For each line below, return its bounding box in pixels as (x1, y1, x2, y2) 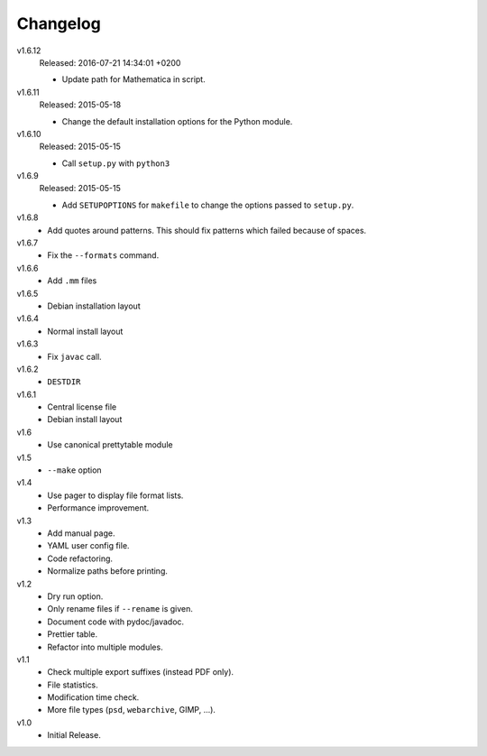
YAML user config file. (47, 540, 130, 551)
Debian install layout (47, 414, 123, 425)
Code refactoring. (47, 553, 113, 564)
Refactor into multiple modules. (47, 641, 163, 652)
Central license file (47, 401, 117, 412)
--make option (47, 465, 103, 475)
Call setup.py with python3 (61, 158, 170, 169)
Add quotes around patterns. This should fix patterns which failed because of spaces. (47, 225, 367, 235)
